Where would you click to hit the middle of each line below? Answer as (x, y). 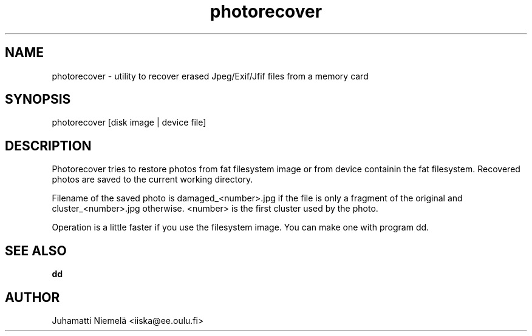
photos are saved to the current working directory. (152, 180)
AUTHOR (32, 297)
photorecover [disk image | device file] (129, 123)
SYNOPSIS (38, 99)
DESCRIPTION (48, 146)
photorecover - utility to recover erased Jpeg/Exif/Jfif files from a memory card (210, 76)
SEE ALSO (36, 250)
